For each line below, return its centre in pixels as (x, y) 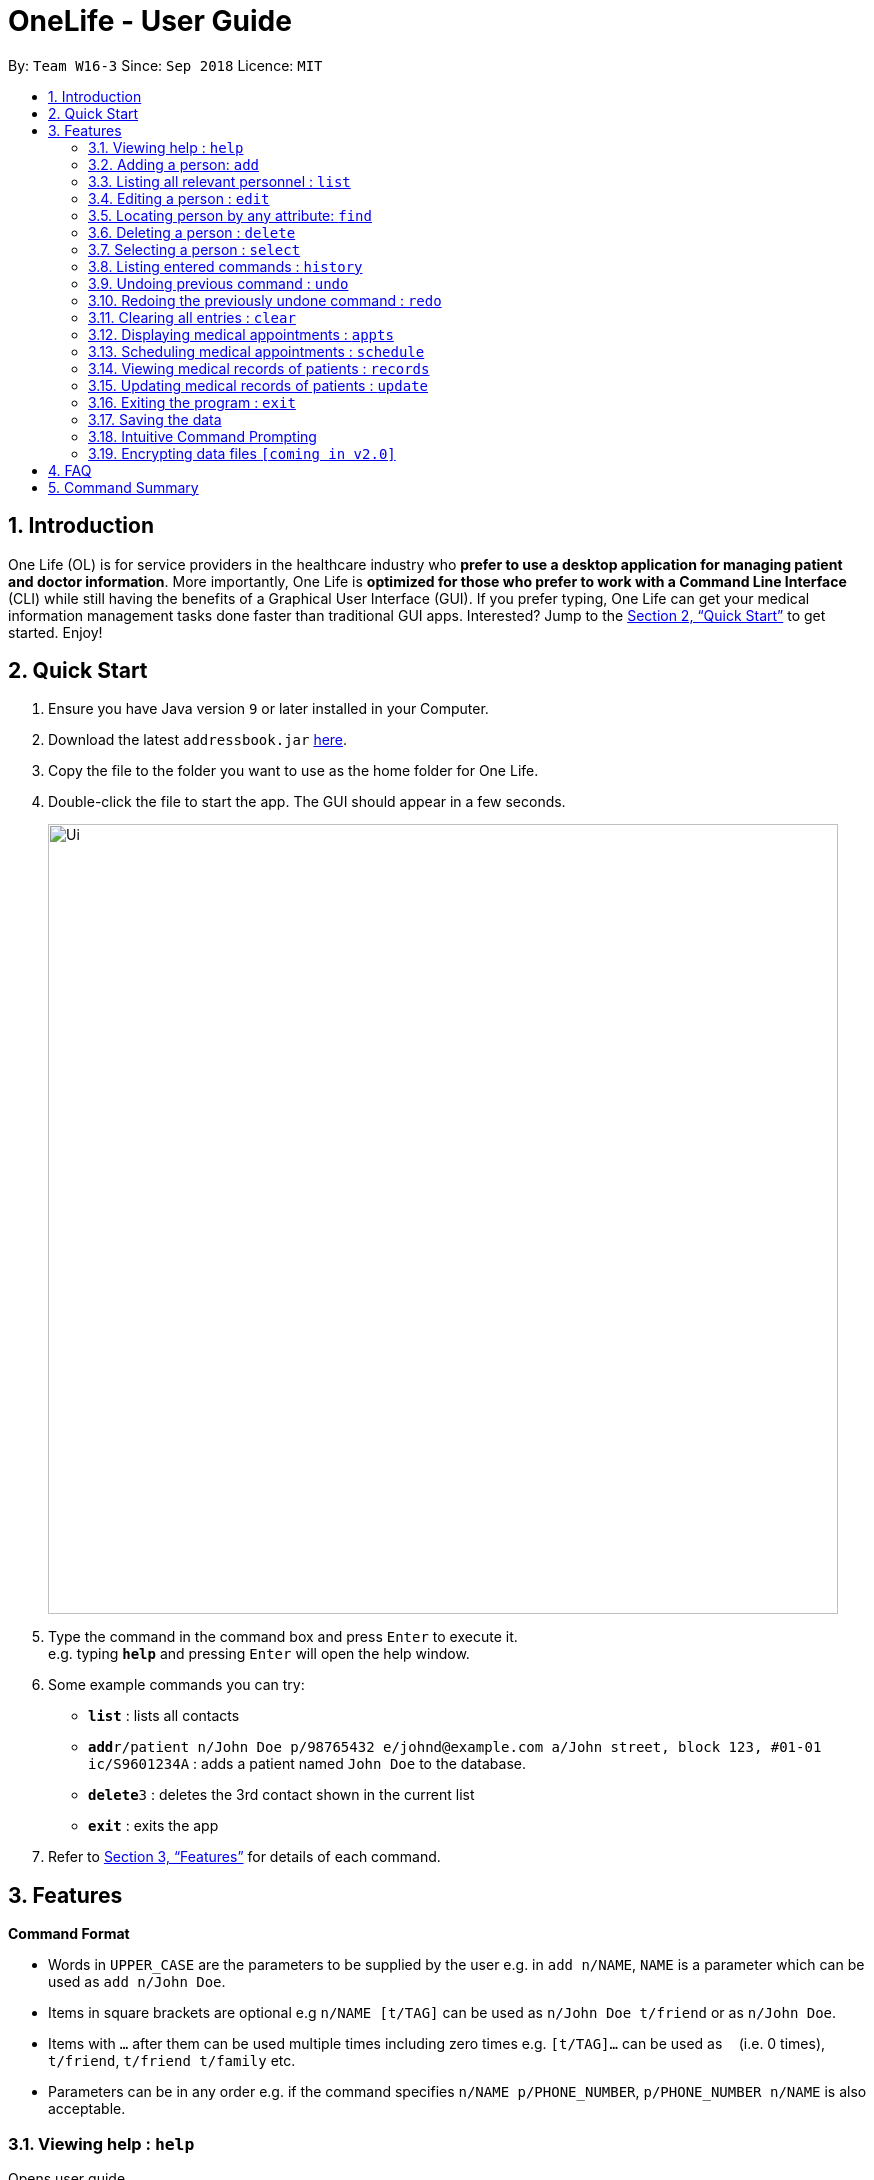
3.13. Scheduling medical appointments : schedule (256, 351)
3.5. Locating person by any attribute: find (230, 215)
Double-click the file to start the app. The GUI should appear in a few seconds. (307, 802)
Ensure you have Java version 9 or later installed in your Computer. (268, 709)
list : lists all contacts (164, 1716)
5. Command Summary (123, 487)
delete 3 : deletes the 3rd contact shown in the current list (281, 1795)
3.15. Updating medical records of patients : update (258, 385)
